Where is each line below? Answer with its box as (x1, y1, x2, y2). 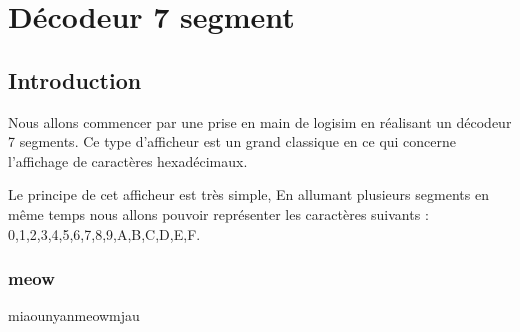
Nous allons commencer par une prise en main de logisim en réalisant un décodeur (8, 111, 512, 132)
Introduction (8, 64, 142, 95)
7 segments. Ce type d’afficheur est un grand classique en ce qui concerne (8, 131, 457, 152)
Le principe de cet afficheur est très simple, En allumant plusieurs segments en (8, 184, 489, 205)
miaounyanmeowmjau (8, 305, 140, 326)
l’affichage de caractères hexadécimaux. (8, 150, 248, 171)
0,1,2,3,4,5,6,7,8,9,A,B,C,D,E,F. (8, 223, 201, 244)
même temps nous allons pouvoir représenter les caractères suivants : (8, 203, 429, 224)
